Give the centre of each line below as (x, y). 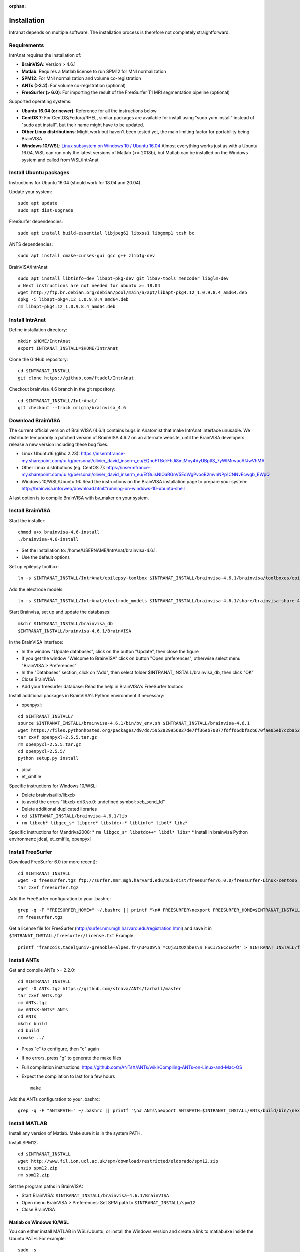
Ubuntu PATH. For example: (38, 1238)
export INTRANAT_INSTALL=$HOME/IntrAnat (68, 348)
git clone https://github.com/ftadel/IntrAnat (76, 378)
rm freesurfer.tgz (41, 917)
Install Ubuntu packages (39, 173)
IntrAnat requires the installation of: (45, 55)
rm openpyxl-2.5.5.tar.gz (50, 744)
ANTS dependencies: (31, 244)
